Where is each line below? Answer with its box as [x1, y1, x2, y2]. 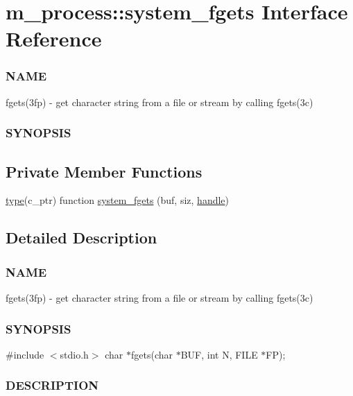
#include [6, 347, 44, 361]
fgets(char [130, 347, 173, 361]
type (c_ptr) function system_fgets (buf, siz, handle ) [6, 193, 230, 207]
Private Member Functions [6, 160, 203, 182]
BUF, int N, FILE [180, 347, 258, 361]
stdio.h [60, 347, 89, 361]
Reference [6, 24, 102, 53]
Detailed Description [6, 227, 157, 248]
